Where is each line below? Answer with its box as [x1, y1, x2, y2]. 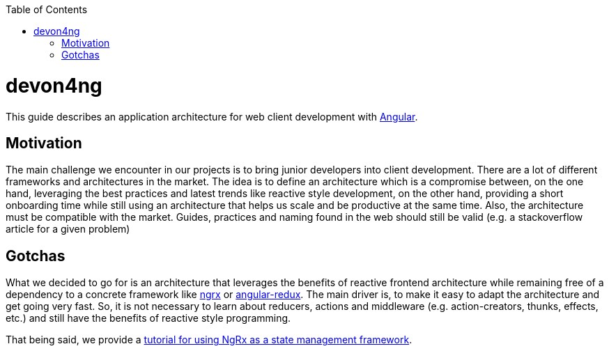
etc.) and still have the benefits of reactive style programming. [6, 312, 291, 325]
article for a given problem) [6, 223, 130, 235]
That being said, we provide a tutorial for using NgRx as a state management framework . [6, 334, 413, 346]
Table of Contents [6, 3, 88, 15]
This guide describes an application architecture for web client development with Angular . [6, 110, 418, 123]
